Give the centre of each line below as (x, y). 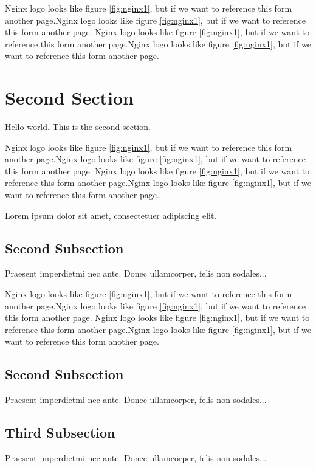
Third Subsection (60, 432)
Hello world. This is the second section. (78, 127)
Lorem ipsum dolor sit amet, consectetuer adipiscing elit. (111, 215)
